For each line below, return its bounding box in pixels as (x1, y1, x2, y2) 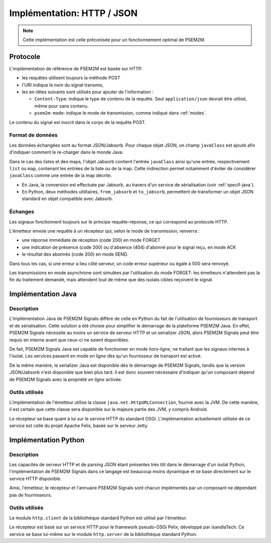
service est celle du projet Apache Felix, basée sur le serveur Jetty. (9, 422, 149, 428)
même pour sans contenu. (34, 103, 89, 109)
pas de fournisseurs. (9, 492, 52, 498)
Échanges (9, 208, 35, 215)
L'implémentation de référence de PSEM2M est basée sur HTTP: (9, 65, 143, 71)
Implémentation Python (9, 436, 85, 444)
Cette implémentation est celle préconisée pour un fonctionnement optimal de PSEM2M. (23, 37, 206, 43)
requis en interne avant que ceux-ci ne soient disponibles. (9, 337, 129, 343)
